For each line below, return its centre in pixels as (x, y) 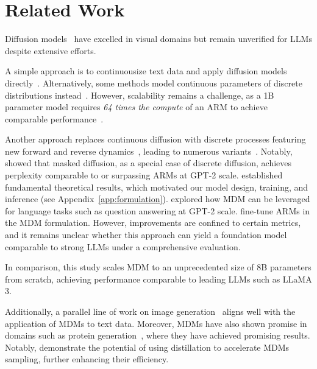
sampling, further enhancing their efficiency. (87, 359)
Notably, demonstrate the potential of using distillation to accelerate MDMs (147, 347)
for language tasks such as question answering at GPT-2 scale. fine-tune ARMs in (158, 210)
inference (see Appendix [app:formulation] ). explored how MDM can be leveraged (158, 199)
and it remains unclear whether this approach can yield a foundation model (146, 235)
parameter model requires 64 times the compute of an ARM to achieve (136, 107)
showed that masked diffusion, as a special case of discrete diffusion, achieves (148, 163)
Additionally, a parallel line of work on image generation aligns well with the (150, 311)
